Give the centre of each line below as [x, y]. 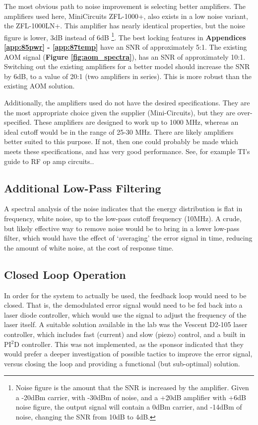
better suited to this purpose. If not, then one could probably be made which [121, 141]
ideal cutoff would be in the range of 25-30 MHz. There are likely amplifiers [119, 131]
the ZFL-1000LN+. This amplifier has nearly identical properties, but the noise [125, 26]
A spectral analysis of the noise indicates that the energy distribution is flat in [123, 209]
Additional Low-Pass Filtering [83, 188]
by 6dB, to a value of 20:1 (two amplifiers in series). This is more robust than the [128, 76]
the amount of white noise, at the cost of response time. [89, 247]
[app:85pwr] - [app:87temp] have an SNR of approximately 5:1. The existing [126, 47]
